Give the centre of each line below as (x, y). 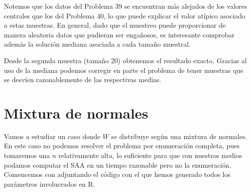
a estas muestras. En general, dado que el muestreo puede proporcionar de (115, 25)
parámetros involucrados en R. (49, 183)
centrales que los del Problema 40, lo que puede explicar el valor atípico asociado (125, 15)
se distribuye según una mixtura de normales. (179, 136)
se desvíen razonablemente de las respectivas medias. (83, 79)
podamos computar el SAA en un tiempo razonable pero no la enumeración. (118, 165)
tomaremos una (27, 155)
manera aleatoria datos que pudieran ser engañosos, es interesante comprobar (119, 34)
